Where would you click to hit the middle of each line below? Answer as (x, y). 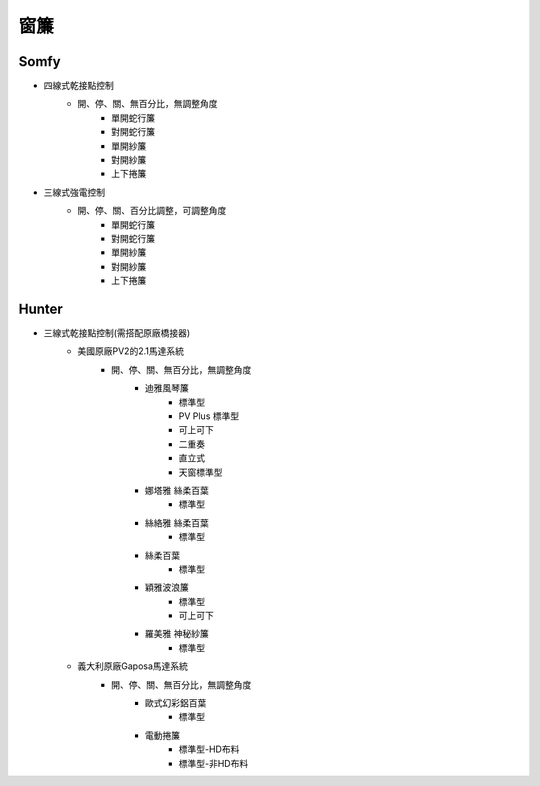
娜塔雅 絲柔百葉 (177, 490)
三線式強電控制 (74, 192)
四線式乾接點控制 (78, 86)
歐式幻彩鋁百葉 (176, 703)
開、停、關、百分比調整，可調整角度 (152, 211)
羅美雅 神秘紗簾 (177, 634)
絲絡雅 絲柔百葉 (177, 522)
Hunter (41, 308)
